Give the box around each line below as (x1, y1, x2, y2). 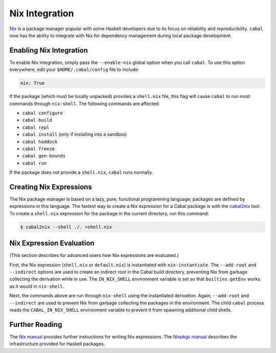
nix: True (20, 80, 45, 86)
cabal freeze (22, 146, 55, 152)
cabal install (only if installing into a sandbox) (22, 131, 127, 137)
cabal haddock (22, 138, 58, 145)
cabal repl (22, 124, 50, 130)
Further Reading (9, 320, 62, 329)
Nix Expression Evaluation (9, 239, 95, 248)
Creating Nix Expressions (9, 182, 92, 191)
